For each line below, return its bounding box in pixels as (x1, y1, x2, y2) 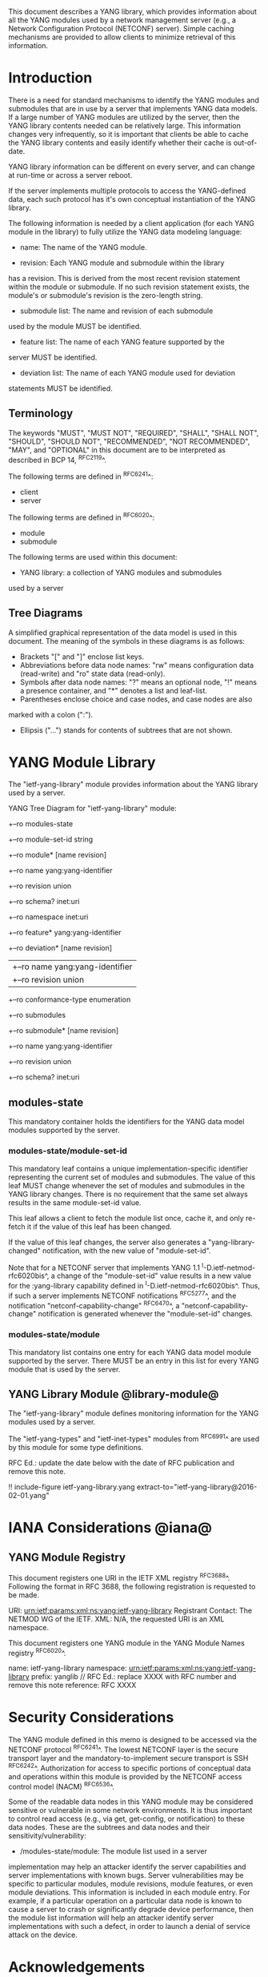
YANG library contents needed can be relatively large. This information (8, 120, 242, 131)
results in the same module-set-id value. (8, 1197, 142, 1207)
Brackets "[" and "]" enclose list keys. (19, 652, 145, 661)
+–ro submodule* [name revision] (8, 1026, 119, 1035)
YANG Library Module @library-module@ (8, 1387, 219, 1400)
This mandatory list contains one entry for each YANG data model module (8, 1347, 252, 1356)
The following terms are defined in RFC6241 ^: (8, 470, 154, 481)
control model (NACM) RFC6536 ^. (8, 1780, 114, 1791)
